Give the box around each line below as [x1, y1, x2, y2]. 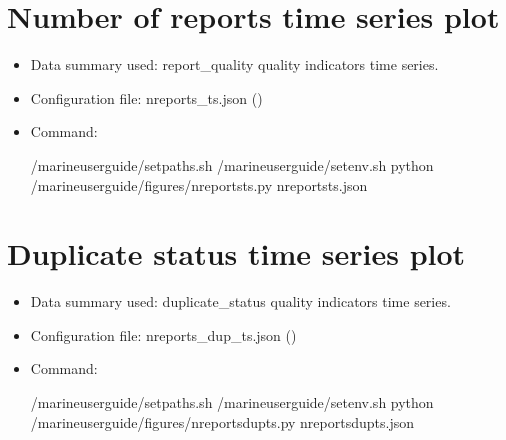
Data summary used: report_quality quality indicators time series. [30, 54, 439, 75]
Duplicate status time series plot [7, 233, 466, 274]
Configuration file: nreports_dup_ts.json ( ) [30, 324, 297, 345]
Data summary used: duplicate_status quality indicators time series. [30, 291, 451, 312]
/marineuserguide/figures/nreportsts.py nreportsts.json [30, 174, 368, 195]
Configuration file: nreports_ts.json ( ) [30, 87, 263, 108]
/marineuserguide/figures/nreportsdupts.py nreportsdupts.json [30, 411, 414, 432]
